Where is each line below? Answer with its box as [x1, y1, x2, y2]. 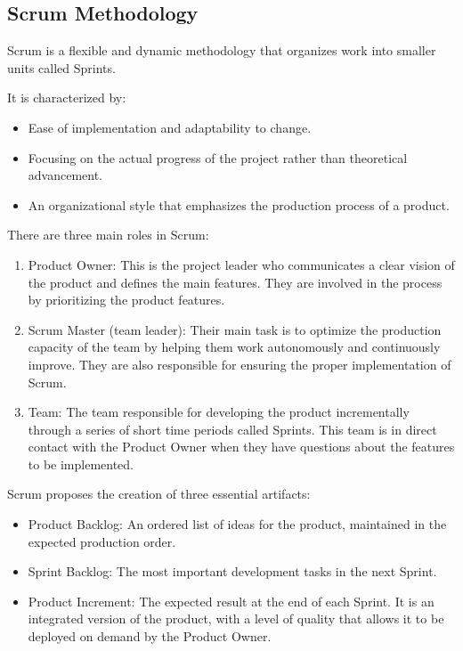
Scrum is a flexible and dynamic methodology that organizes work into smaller [7, 41, 436, 60]
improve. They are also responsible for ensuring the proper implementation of [28, 354, 451, 373]
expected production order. [28, 532, 176, 550]
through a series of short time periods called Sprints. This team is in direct [28, 419, 437, 438]
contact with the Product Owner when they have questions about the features [28, 437, 455, 456]
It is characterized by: [7, 88, 126, 107]
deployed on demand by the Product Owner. [28, 627, 272, 646]
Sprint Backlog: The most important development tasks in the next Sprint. [28, 562, 437, 581]
